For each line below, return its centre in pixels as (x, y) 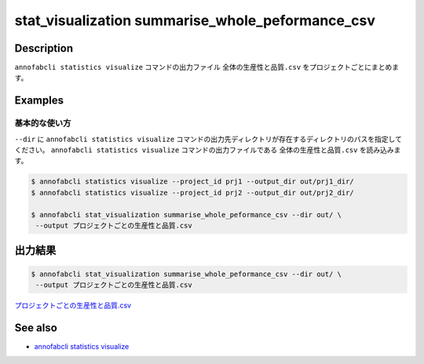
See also (36, 328)
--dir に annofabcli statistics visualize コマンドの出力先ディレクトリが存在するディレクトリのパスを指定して (208, 139)
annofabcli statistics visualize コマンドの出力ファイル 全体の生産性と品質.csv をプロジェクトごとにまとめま (207, 67)
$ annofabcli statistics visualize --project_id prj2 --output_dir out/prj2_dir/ (193, 193)
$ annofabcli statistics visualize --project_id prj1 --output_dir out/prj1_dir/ (193, 182)
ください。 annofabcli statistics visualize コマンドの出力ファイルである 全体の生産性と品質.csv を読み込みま (208, 150)
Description (44, 48)
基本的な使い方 (43, 123)
